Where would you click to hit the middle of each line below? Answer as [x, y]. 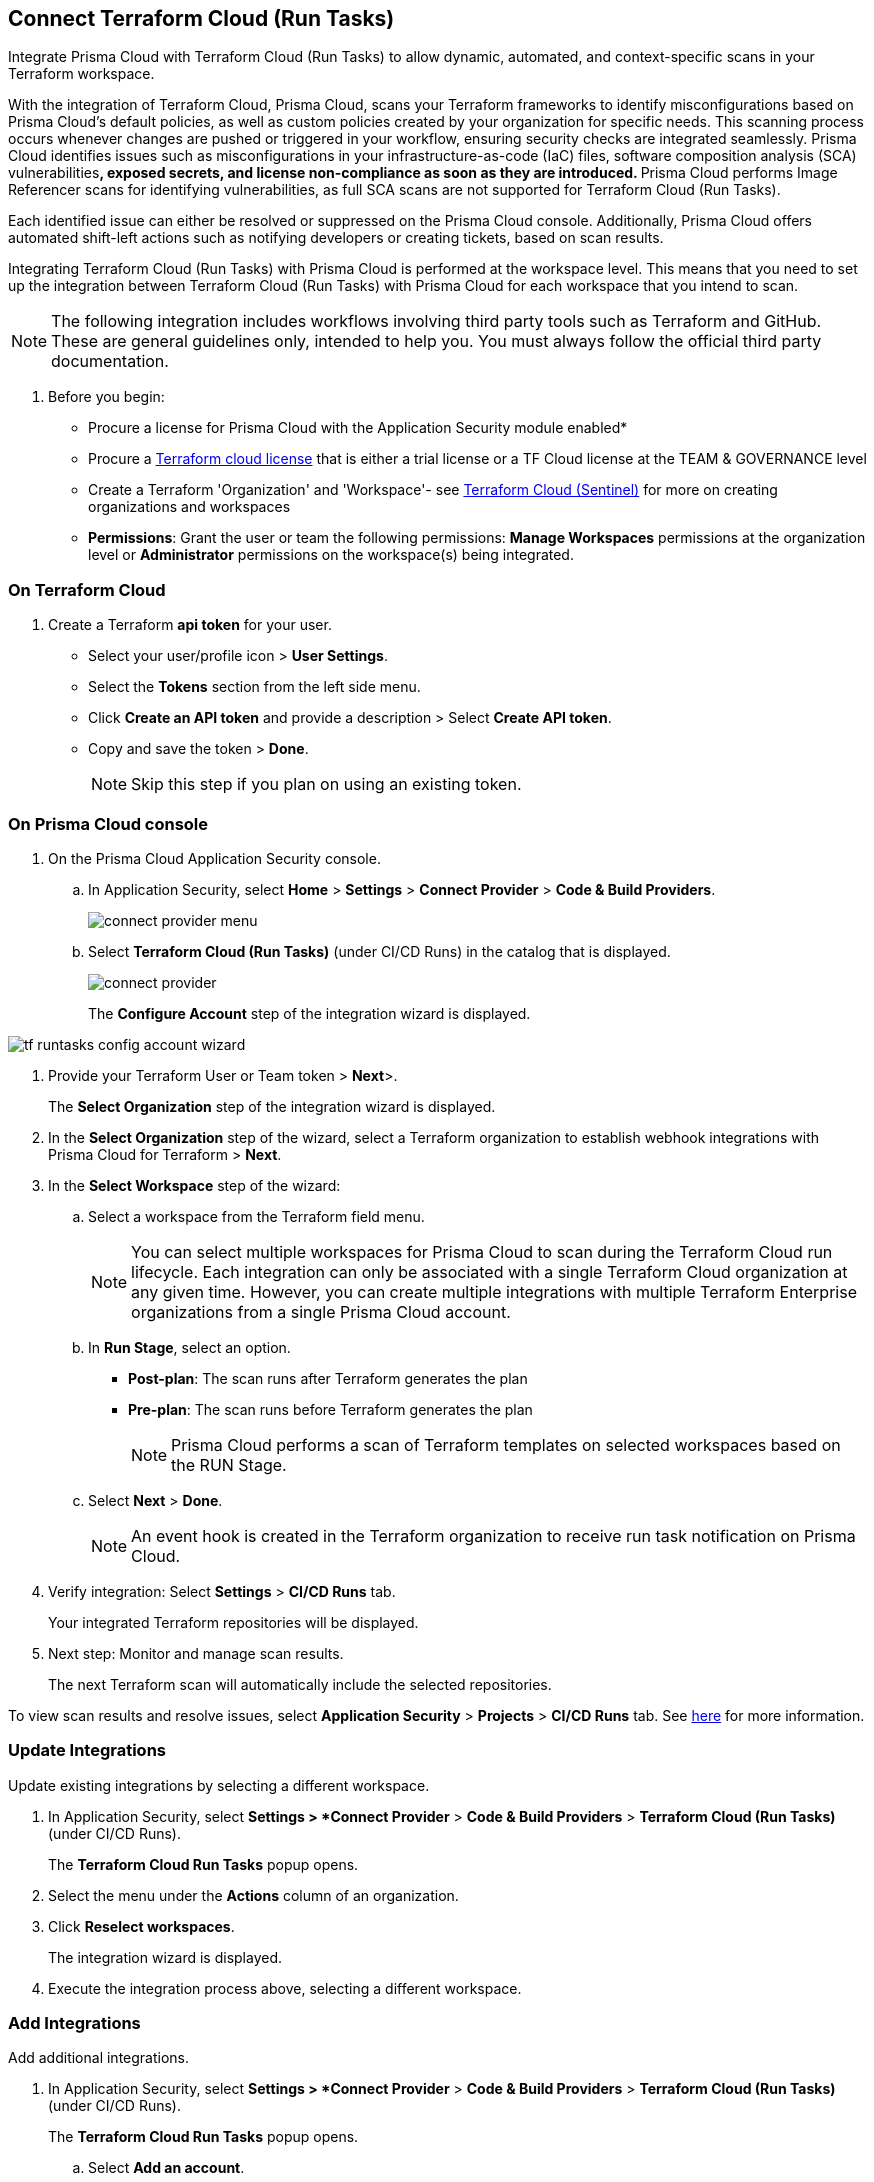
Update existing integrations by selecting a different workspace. [219, 1785]
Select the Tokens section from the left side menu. [254, 687]
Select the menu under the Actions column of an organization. [253, 1895]
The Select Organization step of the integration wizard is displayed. [272, 1106]
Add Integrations [74, 2023]
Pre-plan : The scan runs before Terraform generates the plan [330, 1409]
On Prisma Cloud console [108, 823]
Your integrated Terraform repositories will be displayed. [233, 1622]
